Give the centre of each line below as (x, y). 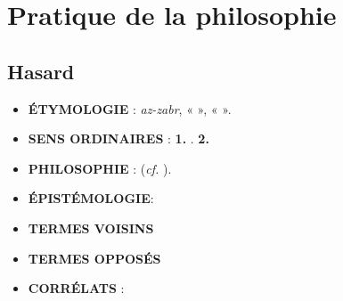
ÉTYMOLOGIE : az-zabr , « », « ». (130, 108)
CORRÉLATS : (76, 288)
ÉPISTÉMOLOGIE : (91, 198)
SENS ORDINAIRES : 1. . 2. (118, 138)
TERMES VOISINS (91, 228)
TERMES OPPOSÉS (94, 258)
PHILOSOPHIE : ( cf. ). (100, 168)
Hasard (41, 71)
